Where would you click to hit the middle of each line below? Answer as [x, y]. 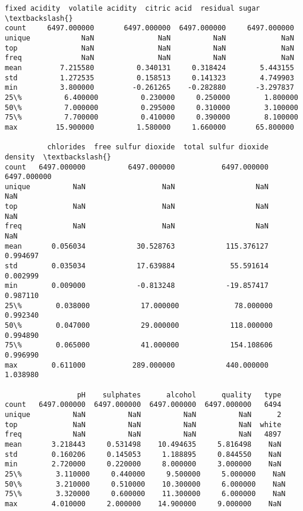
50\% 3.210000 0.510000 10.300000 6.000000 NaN [145, 484]
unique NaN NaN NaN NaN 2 [143, 414]
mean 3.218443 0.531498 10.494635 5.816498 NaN [143, 444]
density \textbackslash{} [58, 157]
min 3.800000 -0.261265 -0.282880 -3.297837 [149, 88]
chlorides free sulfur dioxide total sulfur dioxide [158, 147]
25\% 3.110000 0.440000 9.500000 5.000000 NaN [145, 474]
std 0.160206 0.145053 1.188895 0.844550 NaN [143, 454]
